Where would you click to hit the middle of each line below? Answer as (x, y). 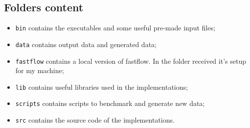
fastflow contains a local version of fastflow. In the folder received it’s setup (131, 61)
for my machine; (40, 70)
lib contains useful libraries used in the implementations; (102, 87)
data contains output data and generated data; (86, 44)
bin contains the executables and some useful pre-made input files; (115, 28)
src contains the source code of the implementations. (95, 120)
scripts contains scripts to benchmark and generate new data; (110, 103)
